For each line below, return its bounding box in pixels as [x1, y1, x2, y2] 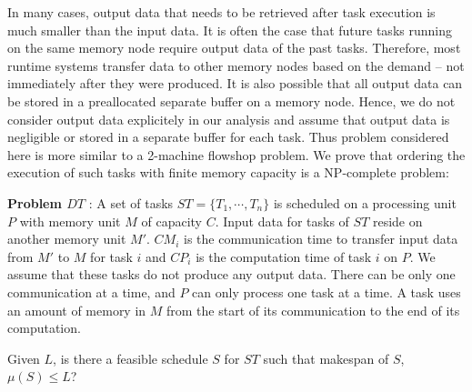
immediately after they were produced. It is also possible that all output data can [7, 74, 463, 93]
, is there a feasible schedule [53, 348, 208, 367]
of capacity [141, 211, 202, 230]
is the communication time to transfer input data [183, 229, 458, 248]
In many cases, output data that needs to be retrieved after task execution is [7, 3, 436, 21]
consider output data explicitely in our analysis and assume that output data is [7, 109, 450, 128]
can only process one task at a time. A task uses [192, 282, 461, 301]
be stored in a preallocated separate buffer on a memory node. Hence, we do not [7, 91, 456, 110]
